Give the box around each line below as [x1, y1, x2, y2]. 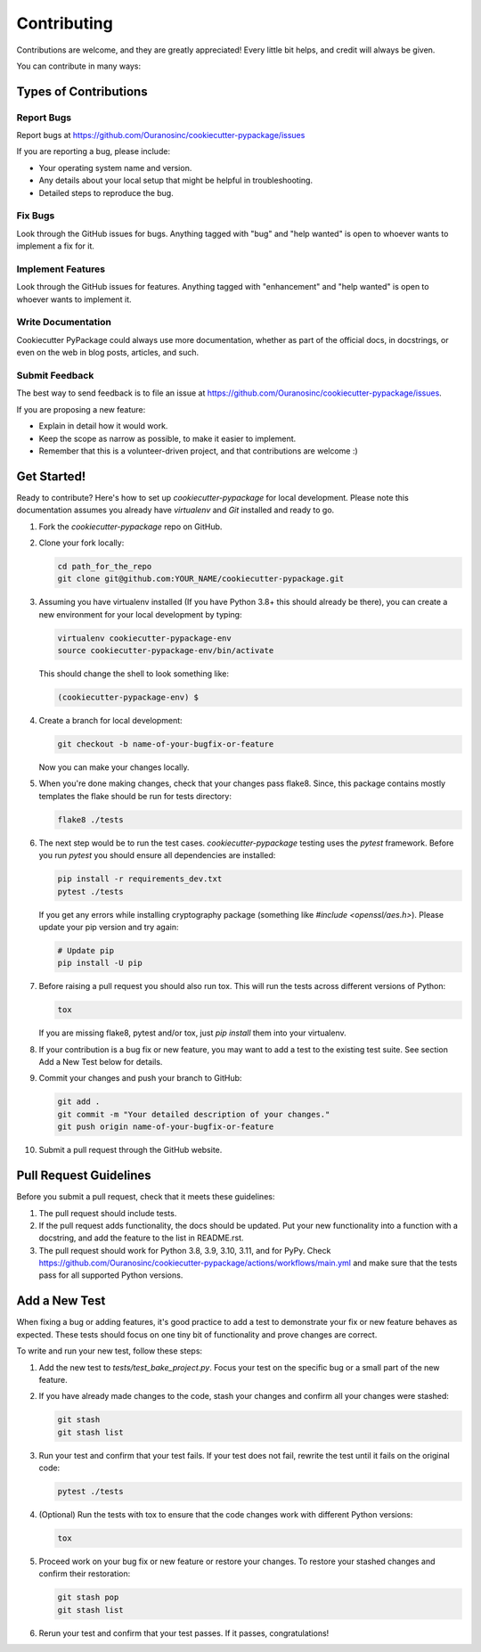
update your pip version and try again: [38, 921, 179, 932]
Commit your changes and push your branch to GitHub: [38, 1073, 242, 1084]
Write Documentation [16, 316, 111, 329]
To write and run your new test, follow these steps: [16, 1345, 203, 1356]
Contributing [16, 13, 113, 33]
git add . [57, 1097, 101, 1107]
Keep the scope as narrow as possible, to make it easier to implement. [38, 433, 297, 444]
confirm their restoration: [38, 1568, 131, 1579]
